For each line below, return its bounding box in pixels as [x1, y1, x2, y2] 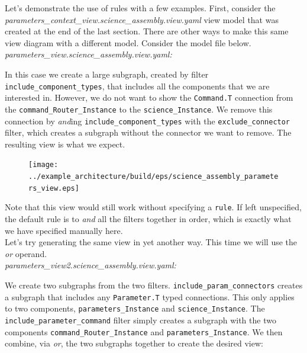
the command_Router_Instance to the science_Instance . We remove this [5, 102, 273, 115]
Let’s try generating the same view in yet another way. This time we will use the [5, 236, 298, 248]
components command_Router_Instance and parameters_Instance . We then [5, 325, 283, 338]
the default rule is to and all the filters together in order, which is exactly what [5, 213, 292, 224]
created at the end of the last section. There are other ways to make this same [5, 25, 289, 37]
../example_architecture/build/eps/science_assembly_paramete [28, 172, 279, 181]
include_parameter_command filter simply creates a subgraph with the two [5, 313, 276, 326]
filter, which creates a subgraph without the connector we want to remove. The [5, 126, 292, 139]
